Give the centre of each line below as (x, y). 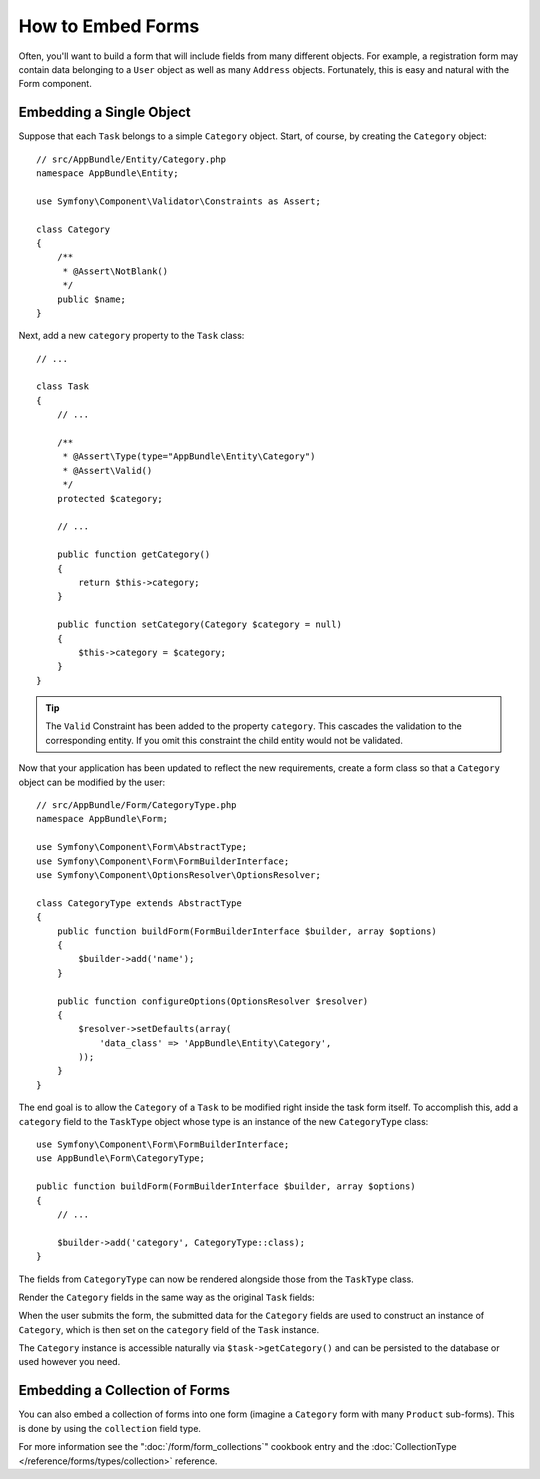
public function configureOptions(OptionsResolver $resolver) (212, 1001)
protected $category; (110, 498)
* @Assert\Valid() (107, 470)
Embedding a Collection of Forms (124, 1390)
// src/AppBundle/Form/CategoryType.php (136, 805)
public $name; (91, 299)
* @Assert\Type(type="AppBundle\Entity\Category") (189, 456)
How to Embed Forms (109, 26)
